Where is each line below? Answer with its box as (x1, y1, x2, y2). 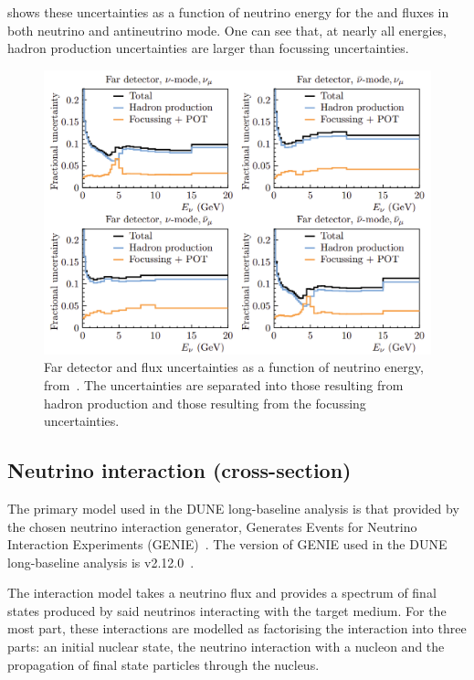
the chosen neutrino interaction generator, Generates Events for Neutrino (7, 516, 417, 536)
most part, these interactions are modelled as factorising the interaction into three (7, 619, 467, 638)
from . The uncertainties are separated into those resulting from (44, 375, 404, 394)
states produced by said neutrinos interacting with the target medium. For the (7, 600, 447, 620)
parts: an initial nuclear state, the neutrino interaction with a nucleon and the (7, 637, 445, 656)
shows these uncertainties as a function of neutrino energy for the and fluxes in (7, 3, 449, 21)
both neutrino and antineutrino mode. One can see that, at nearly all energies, (7, 20, 448, 39)
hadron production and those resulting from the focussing (44, 393, 366, 412)
